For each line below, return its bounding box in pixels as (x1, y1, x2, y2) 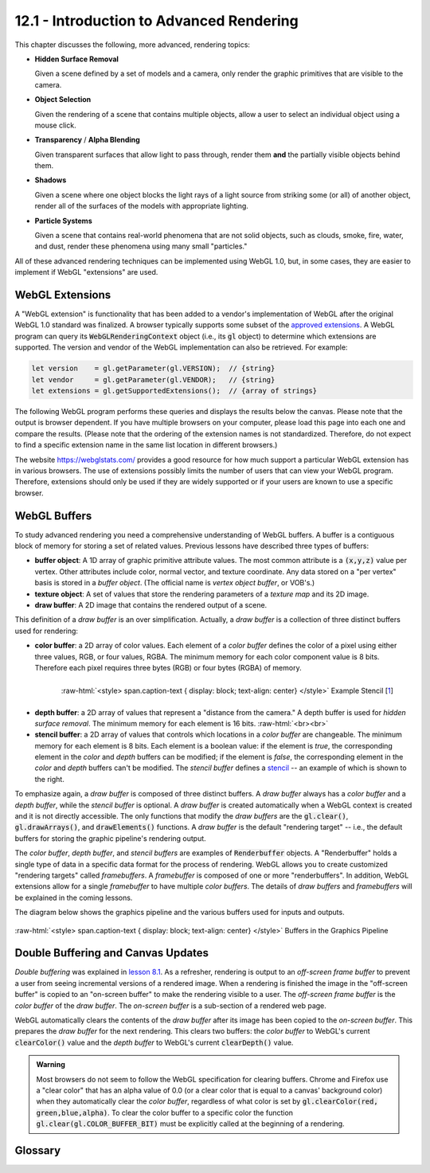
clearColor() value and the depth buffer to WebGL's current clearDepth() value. (14, 1038, 294, 1047)
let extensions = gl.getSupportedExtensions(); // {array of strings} (31, 386, 318, 396)
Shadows (34, 175, 67, 185)
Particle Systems (34, 216, 92, 225)
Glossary (14, 1144, 61, 1157)
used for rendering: (14, 626, 79, 635)
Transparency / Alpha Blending (34, 135, 141, 145)
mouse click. (34, 120, 76, 130)
